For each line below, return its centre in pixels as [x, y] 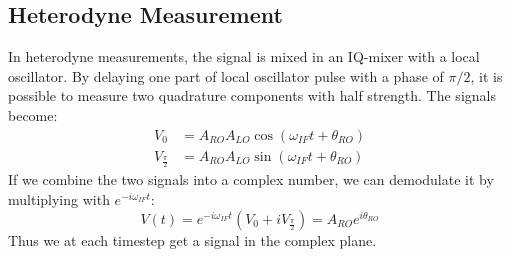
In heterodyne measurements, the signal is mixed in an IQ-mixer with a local [244, 56]
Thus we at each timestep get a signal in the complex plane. [192, 239]
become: [33, 114]
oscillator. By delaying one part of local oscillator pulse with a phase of [226, 75]
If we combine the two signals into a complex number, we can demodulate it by [251, 179]
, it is [486, 75]
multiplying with [59, 199]
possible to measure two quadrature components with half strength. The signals [252, 95]
